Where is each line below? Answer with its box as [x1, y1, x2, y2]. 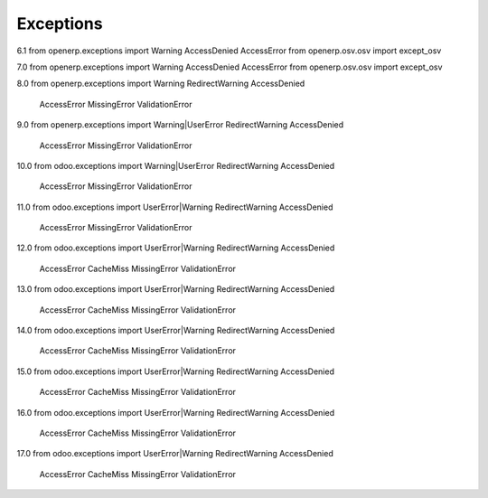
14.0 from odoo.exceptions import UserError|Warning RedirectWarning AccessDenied [16, 325, 335, 336]
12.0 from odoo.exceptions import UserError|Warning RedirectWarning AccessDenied [16, 242, 335, 253]
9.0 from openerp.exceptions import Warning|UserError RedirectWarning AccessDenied [16, 119, 344, 130]
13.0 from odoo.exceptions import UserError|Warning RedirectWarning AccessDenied [16, 284, 335, 295]
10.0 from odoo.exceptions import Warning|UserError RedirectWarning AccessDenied [16, 160, 335, 171]
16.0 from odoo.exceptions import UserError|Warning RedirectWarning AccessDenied [16, 407, 335, 418]
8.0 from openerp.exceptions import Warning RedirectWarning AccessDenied [16, 78, 305, 89]
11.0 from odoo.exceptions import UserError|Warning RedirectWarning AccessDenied [16, 202, 333, 212]
